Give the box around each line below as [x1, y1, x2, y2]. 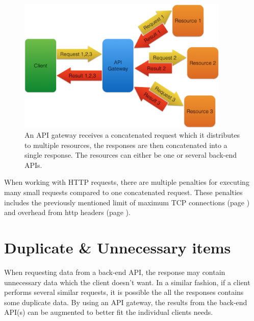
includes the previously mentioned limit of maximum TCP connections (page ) [4, 197, 250, 207]
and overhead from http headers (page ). [4, 207, 131, 218]
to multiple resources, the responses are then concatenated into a [24, 139, 227, 150]
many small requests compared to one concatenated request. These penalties [4, 187, 243, 198]
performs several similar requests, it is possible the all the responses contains [4, 287, 244, 297]
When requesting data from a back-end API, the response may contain [4, 266, 225, 277]
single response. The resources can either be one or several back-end [24, 149, 237, 160]
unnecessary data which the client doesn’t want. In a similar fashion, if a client [4, 276, 250, 287]
